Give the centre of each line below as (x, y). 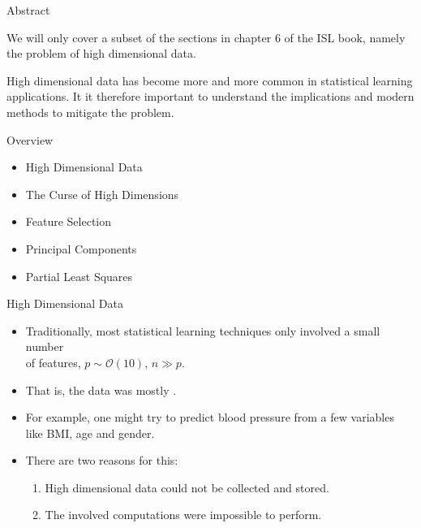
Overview (30, 139)
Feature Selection (69, 221)
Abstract (28, 10)
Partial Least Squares (79, 276)
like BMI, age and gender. (90, 433)
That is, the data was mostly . (101, 390)
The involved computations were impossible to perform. (183, 515)
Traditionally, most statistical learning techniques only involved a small (203, 330)
